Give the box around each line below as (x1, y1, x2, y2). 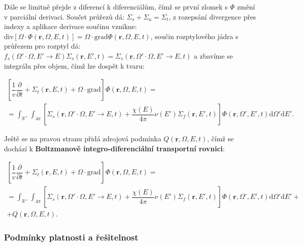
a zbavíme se (193, 50, 233, 61)
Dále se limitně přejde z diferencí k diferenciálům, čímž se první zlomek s (4, 2, 228, 12)
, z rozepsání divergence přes (168, 11, 256, 22)
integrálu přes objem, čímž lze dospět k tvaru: (4, 60, 145, 71)
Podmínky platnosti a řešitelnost (4, 231, 138, 243)
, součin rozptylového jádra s (150, 31, 238, 41)
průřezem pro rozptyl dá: (4, 41, 80, 51)
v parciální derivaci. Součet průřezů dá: (4, 11, 124, 22)
